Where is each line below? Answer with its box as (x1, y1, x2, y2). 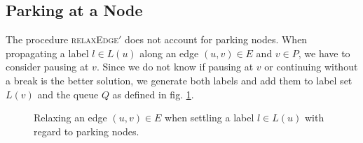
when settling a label (165, 110, 254, 125)
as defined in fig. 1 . (112, 86, 194, 101)
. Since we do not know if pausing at (96, 59, 254, 74)
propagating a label (6, 45, 89, 60)
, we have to (298, 45, 350, 60)
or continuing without (264, 59, 358, 74)
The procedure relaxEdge (6, 32, 119, 47)
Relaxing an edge (34, 110, 107, 125)
